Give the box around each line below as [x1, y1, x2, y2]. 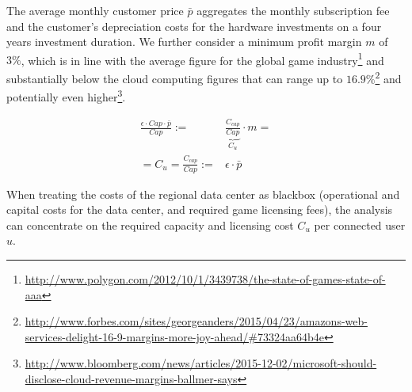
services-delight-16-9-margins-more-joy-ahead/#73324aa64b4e [25, 328, 324, 344]
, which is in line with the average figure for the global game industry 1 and [21, 49, 384, 68]
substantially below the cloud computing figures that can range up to [6, 70, 343, 86]
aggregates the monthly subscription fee [196, 2, 390, 18]
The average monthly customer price [6, 2, 184, 18]
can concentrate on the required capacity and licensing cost [6, 216, 294, 233]
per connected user [314, 216, 406, 233]
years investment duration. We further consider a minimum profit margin [6, 33, 362, 50]
